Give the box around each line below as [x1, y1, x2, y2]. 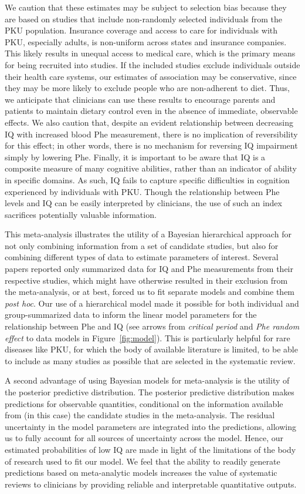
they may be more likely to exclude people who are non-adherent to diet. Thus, [5, 82, 290, 94]
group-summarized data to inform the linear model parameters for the [5, 308, 257, 321]
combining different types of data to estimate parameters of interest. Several [5, 251, 279, 263]
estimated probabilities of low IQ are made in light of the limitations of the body [5, 443, 296, 455]
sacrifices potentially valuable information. [5, 208, 157, 220]
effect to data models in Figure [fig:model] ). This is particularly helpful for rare [5, 331, 290, 344]
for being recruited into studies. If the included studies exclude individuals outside [5, 58, 300, 70]
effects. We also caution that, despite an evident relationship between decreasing [5, 116, 293, 128]
